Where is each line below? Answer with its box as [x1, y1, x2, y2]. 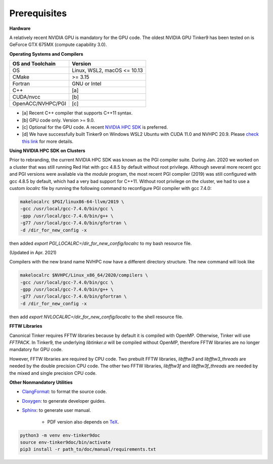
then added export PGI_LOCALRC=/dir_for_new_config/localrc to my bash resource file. [9, 240, 192, 246]
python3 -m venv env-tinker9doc [20, 432, 101, 438]
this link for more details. [22, 138, 73, 144]
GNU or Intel [71, 80, 102, 87]
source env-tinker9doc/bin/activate [20, 439, 111, 445]
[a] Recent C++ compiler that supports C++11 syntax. [22, 110, 133, 116]
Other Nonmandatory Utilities [9, 379, 73, 385]
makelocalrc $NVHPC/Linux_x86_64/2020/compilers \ [20, 273, 149, 278]
